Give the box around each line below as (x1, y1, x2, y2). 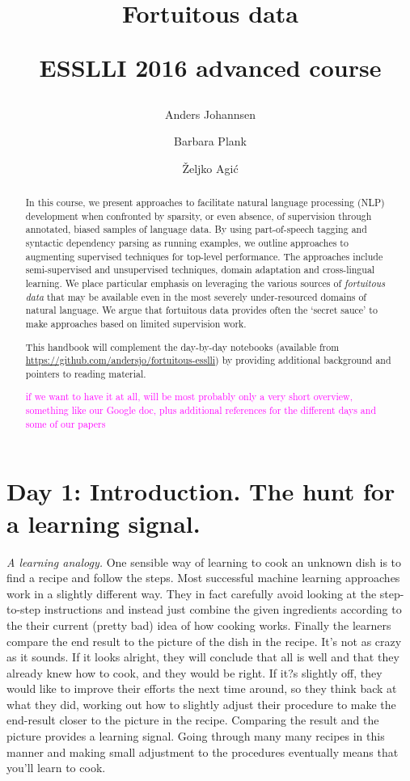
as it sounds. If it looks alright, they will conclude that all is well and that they (6, 648, 399, 665)
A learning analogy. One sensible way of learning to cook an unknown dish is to (6, 553, 402, 570)
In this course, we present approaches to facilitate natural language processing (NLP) (25, 196, 385, 209)
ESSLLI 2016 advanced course (39, 51, 382, 84)
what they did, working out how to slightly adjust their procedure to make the (6, 695, 396, 712)
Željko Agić (182, 159, 239, 176)
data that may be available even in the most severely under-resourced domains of (25, 289, 367, 303)
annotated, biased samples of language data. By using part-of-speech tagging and (25, 222, 367, 236)
